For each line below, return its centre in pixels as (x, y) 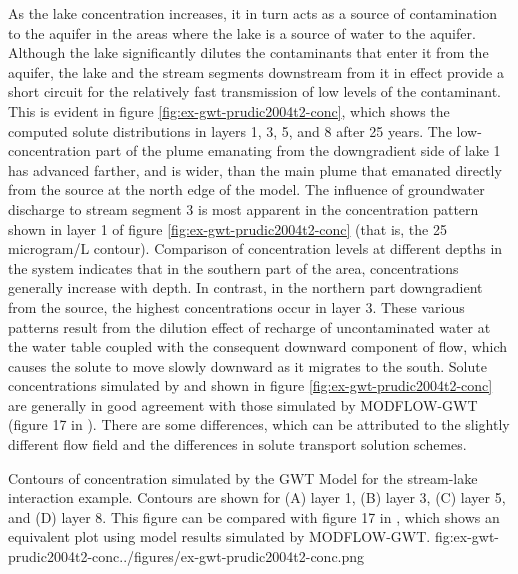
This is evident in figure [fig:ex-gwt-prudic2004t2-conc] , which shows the (229, 110)
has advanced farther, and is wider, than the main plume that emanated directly (255, 169)
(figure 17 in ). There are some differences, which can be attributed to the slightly (259, 424)
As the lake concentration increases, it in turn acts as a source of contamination (253, 13)
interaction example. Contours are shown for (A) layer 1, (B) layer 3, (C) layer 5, (257, 497)
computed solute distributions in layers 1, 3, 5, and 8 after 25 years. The (230, 130)
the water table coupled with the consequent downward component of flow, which (258, 346)
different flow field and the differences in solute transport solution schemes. (237, 444)
